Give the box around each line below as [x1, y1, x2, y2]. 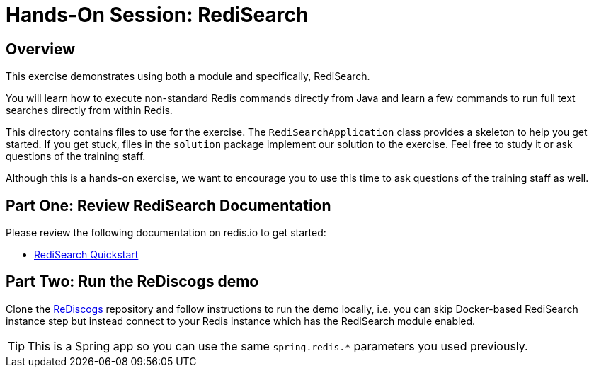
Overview [6, 40, 76, 58]
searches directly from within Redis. [6, 104, 173, 117]
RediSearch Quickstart [34, 248, 139, 261]
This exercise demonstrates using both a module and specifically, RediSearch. [6, 70, 370, 83]
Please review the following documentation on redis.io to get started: [6, 226, 326, 239]
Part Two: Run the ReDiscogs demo [6, 272, 259, 291]
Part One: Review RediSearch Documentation [6, 196, 331, 214]
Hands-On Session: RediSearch [6, 3, 309, 27]
